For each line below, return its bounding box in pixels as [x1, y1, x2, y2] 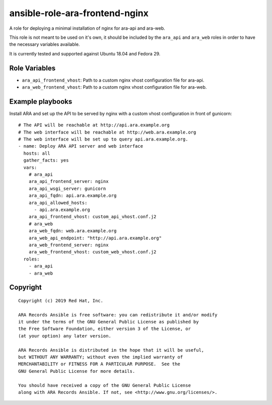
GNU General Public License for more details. [18, 368, 135, 374]
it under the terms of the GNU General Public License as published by [18, 319, 199, 325]
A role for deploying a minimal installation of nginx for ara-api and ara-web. [9, 25, 166, 31]
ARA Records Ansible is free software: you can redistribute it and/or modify [18, 312, 218, 317]
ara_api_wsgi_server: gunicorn [28, 185, 106, 191]
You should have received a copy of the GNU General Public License [18, 382, 191, 388]
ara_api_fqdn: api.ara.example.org [28, 193, 117, 198]
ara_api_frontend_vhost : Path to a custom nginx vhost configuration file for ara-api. [22, 77, 205, 83]
